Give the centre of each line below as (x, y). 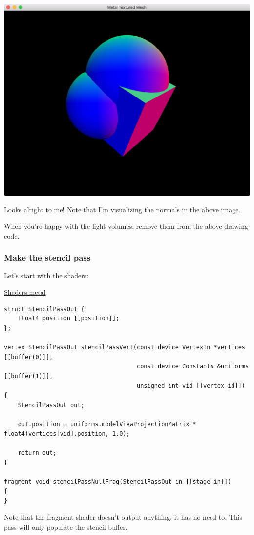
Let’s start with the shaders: (46, 276)
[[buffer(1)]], (29, 376)
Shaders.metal (25, 292)
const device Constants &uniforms (193, 367)
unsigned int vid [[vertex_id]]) (191, 386)
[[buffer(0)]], (29, 357)
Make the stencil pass (47, 257)
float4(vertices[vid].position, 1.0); (67, 434)
